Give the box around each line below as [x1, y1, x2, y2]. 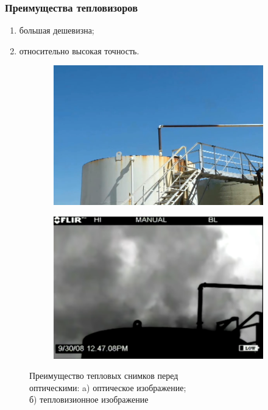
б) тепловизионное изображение [29, 393, 149, 406]
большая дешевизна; [19, 24, 94, 37]
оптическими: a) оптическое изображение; [29, 381, 186, 394]
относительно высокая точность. [19, 44, 139, 57]
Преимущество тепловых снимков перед [29, 369, 178, 382]
